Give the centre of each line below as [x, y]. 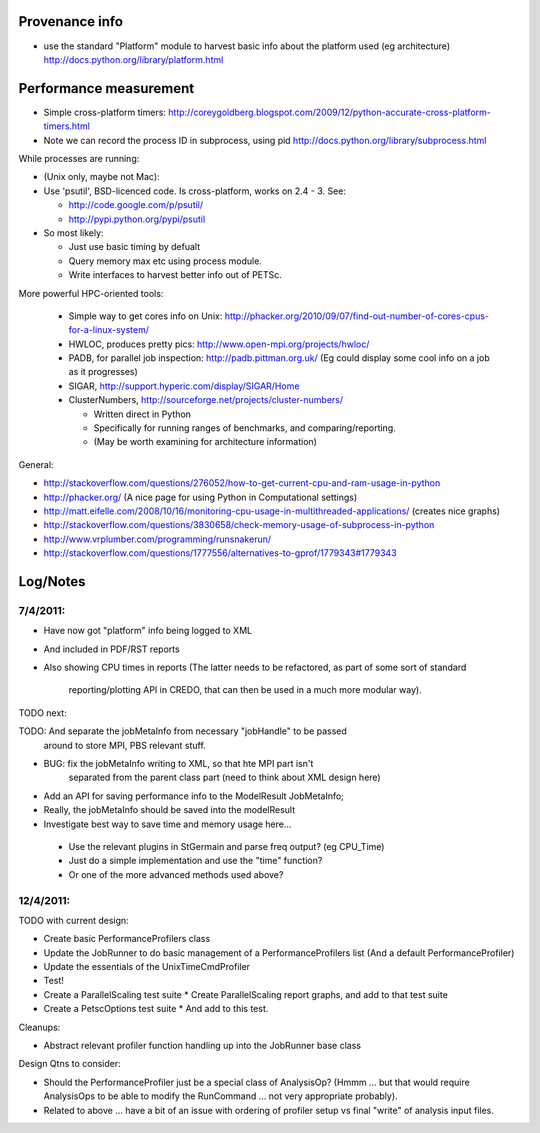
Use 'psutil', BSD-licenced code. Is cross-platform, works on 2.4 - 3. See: [195, 191]
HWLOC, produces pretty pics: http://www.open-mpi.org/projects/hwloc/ [219, 344]
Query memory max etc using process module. [165, 261]
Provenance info [71, 21]
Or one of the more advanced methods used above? [176, 874]
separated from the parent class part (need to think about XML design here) [224, 777]
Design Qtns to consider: [69, 1064]
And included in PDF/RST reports [111, 649]
